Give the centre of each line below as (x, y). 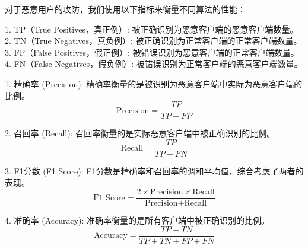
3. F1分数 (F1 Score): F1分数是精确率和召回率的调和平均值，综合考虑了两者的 (154, 170)
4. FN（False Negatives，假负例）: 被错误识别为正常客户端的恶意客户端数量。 (154, 64)
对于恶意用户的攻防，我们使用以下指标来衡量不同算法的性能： (125, 9)
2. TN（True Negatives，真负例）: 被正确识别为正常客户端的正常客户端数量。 (153, 41)
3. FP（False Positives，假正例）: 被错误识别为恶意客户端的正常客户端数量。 (152, 52)
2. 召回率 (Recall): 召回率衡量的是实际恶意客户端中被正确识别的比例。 (140, 133)
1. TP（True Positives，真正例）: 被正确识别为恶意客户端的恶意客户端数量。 (152, 29)
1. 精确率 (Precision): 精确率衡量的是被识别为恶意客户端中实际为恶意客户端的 (154, 83)
